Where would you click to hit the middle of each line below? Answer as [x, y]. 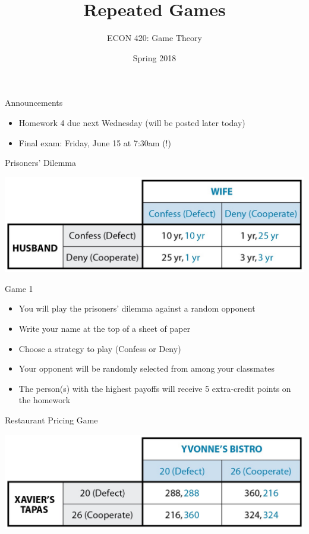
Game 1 [19, 288]
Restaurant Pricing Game [51, 420]
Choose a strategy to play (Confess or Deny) [100, 348]
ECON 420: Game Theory [154, 38]
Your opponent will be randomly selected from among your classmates [146, 368]
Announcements [34, 103]
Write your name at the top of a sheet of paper [105, 328]
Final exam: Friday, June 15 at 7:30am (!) [95, 142]
